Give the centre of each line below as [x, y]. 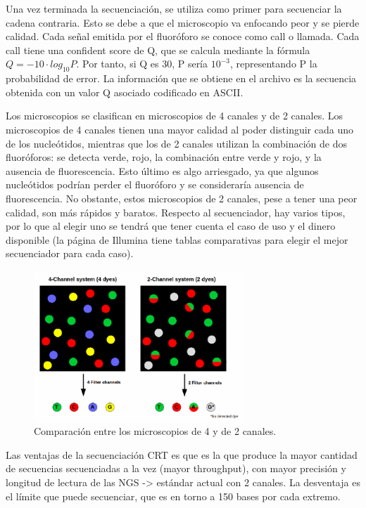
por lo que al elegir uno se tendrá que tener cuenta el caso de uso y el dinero [171, 226]
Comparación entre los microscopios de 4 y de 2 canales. [155, 431]
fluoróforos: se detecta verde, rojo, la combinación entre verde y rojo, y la [164, 157]
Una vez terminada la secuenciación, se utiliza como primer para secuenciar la [174, 8]
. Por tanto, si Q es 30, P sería [142, 64]
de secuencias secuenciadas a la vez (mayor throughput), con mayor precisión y [176, 468]
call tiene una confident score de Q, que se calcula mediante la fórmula [158, 50]
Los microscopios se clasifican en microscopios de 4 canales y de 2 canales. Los [175, 116]
